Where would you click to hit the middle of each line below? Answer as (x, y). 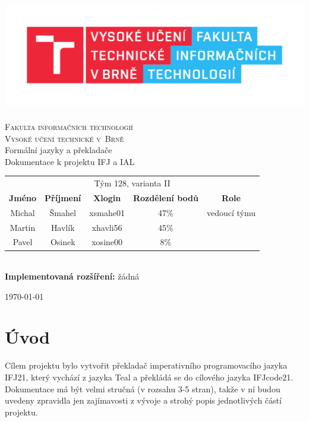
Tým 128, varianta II (132, 183)
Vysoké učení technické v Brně (64, 138)
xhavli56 (107, 227)
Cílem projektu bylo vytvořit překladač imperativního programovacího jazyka (146, 365)
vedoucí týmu (231, 212)
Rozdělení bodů (165, 197)
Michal (23, 212)
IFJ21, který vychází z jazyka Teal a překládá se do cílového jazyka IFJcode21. (149, 377)
